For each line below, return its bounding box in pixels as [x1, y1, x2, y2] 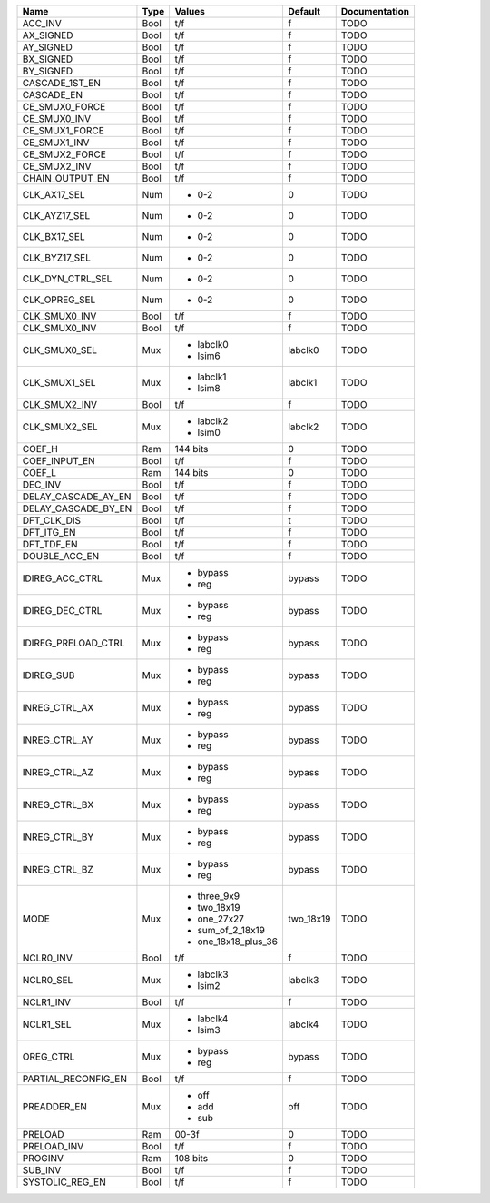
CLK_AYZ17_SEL [22, 210, 91, 222]
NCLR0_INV [22, 952, 73, 964]
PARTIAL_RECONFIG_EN [22, 1072, 127, 1085]
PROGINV [22, 1152, 64, 1164]
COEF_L [22, 467, 57, 478]
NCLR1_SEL [22, 1018, 72, 1030]
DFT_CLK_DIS [22, 514, 82, 527]
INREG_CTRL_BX [22, 799, 94, 811]
